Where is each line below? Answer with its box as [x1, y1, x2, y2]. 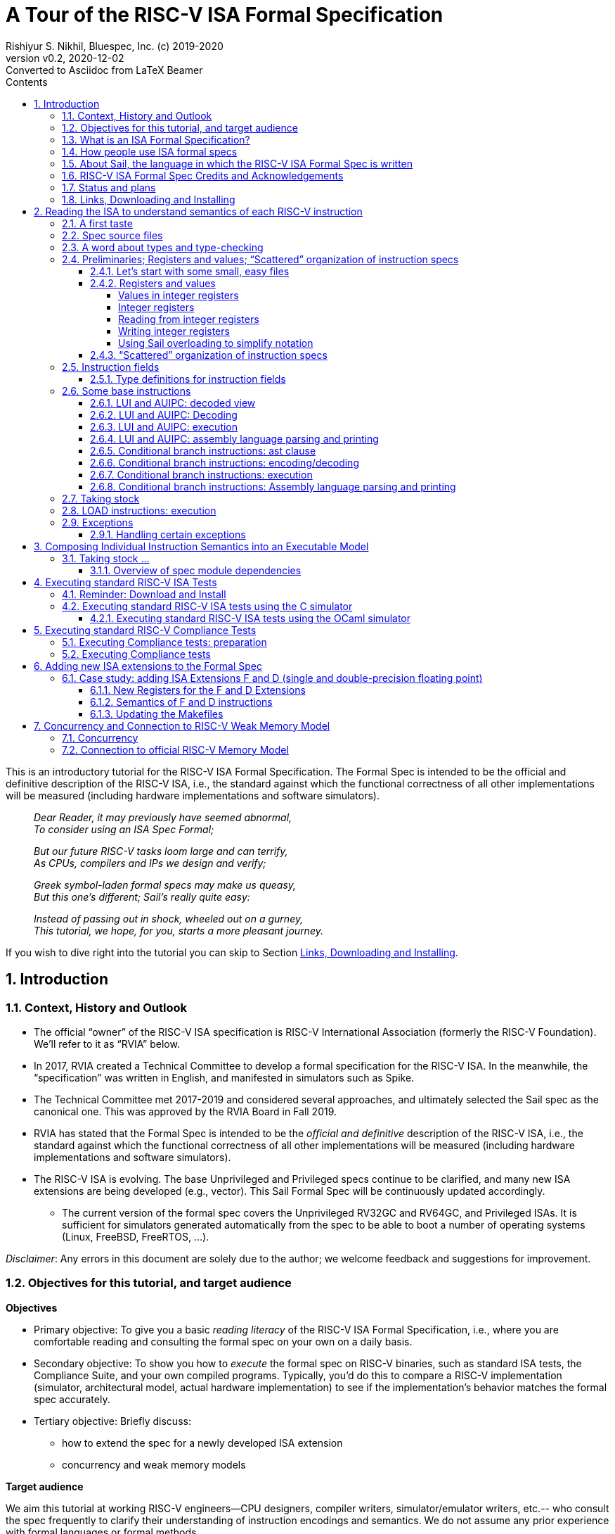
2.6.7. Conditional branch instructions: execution [90, 468, 313, 481]
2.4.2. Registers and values [90, 277, 216, 289]
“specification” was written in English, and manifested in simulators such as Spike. [34, 1071, 415, 1084]
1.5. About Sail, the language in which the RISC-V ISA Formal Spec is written [62, 157, 413, 170]
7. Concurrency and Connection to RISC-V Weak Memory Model [34, 719, 330, 732]
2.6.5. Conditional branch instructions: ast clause [90, 444, 316, 457]
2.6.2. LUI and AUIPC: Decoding [90, 408, 238, 421]
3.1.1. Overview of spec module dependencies [90, 564, 302, 576]
